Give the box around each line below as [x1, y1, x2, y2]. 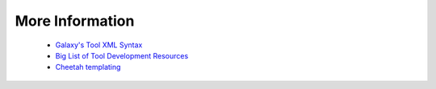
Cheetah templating [55, 63, 121, 72]
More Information [15, 12, 135, 30]
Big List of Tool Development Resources [55, 51, 189, 60]
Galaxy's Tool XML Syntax [55, 40, 143, 50]
